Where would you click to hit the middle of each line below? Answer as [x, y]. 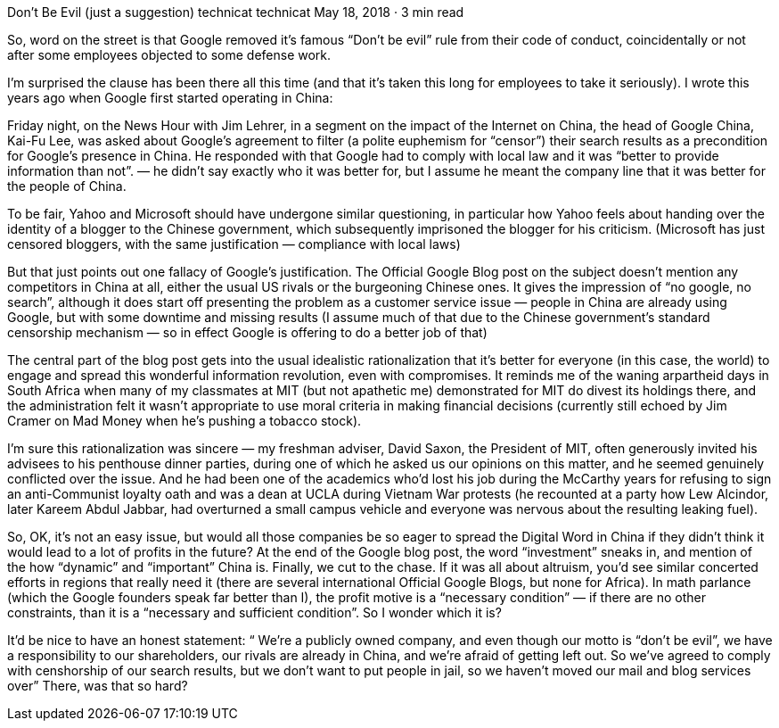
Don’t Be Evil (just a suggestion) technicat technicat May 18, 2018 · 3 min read [236, 12]
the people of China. [67, 186]
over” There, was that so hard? [98, 686]
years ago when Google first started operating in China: [170, 98]
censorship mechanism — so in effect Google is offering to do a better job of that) [247, 332]
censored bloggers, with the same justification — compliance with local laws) [234, 244]
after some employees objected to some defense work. [169, 55]
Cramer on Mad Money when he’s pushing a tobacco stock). [184, 421]
